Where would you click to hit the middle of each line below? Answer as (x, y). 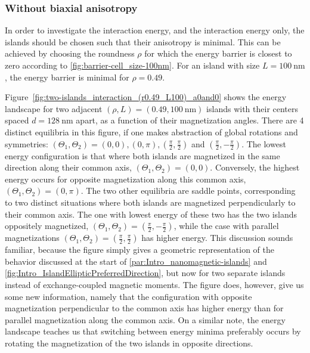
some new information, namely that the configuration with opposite (128, 296)
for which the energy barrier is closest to (218, 53)
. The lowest (264, 143)
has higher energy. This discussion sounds (217, 238)
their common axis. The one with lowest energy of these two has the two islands (151, 214)
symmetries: (27, 143)
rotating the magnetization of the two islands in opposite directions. (129, 343)
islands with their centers (252, 108)
